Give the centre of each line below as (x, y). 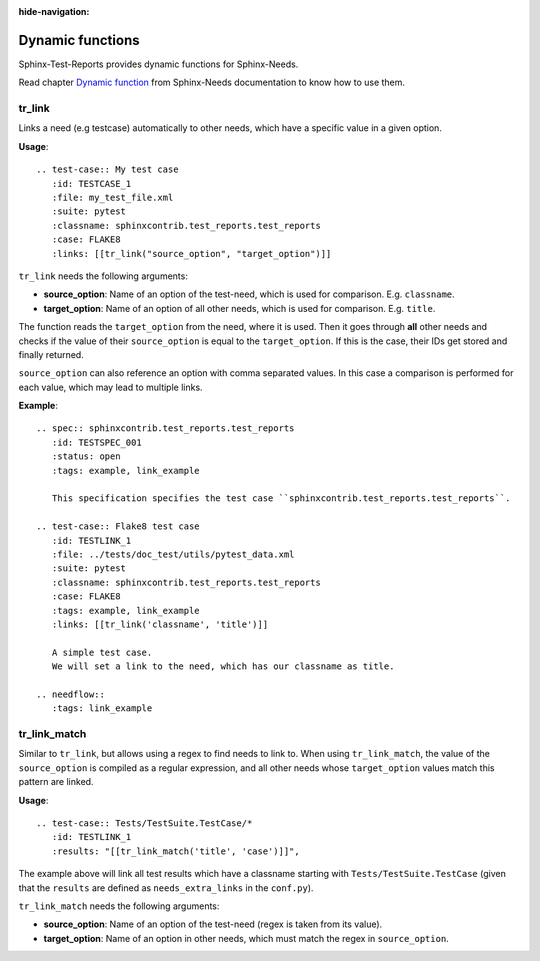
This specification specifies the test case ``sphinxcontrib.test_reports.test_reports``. (281, 498)
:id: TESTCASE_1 (91, 183)
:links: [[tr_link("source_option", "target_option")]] (191, 253)
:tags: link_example (102, 708)
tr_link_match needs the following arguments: (119, 906)
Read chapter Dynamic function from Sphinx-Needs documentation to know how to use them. (211, 82)
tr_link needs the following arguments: (103, 276)
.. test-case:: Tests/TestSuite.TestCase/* (144, 823)
